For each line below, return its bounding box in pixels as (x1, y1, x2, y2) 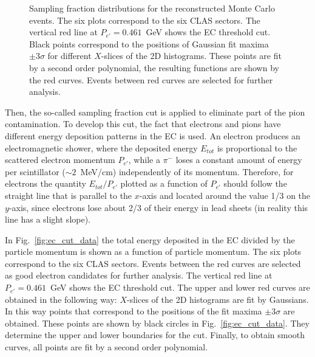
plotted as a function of (120, 177, 208, 190)
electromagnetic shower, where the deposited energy (5, 141, 198, 154)
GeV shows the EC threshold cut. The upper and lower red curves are (50, 281, 310, 294)
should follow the (223, 177, 287, 190)
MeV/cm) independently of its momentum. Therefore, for (80, 165, 294, 178)
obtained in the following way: (5, 293, 117, 305)
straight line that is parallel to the (5, 189, 132, 201)
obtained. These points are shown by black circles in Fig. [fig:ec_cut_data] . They (5, 316, 310, 329)
